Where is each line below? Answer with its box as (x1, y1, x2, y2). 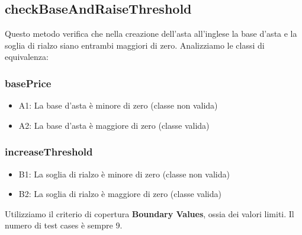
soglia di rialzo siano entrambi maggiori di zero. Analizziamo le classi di (5, 39, 265, 51)
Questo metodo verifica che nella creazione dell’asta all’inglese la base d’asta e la (5, 27, 297, 40)
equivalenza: (5, 50, 49, 63)
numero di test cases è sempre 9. (5, 219, 123, 231)
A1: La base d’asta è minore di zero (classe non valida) (18, 99, 218, 112)
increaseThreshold (5, 144, 93, 159)
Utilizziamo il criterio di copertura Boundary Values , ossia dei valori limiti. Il (5, 207, 294, 220)
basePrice (5, 75, 52, 90)
